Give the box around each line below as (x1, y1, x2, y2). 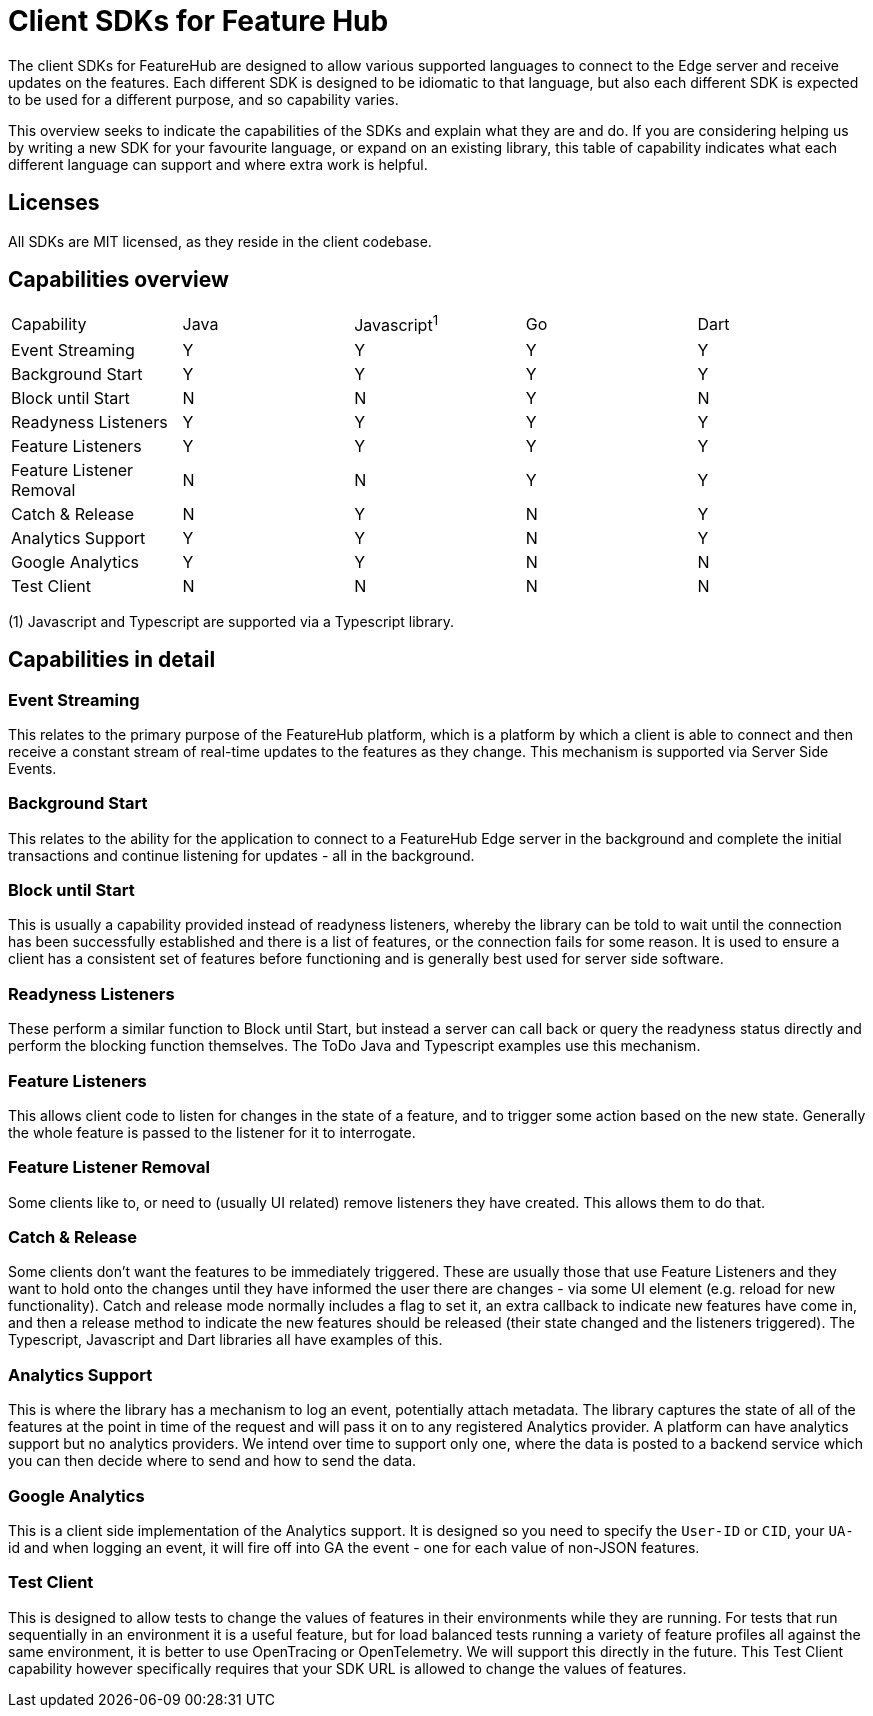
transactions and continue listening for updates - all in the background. (8, 846, 475, 864)
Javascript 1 (354, 312, 439, 336)
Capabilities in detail (8, 647, 216, 673)
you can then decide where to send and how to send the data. (8, 1452, 417, 1470)
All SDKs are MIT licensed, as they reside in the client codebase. (8, 232, 432, 250)
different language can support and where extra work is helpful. (8, 155, 428, 173)
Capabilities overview (8, 267, 229, 293)
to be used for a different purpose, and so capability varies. (8, 90, 399, 108)
